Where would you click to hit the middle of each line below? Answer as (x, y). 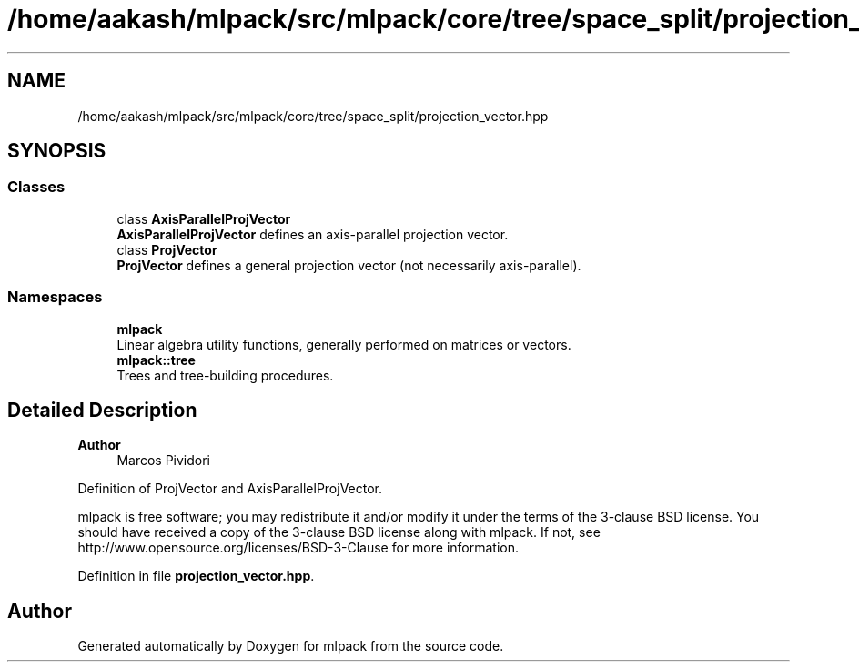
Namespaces (55, 297)
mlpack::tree (156, 360)
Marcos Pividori (164, 461)
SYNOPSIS (57, 151)
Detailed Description (102, 410)
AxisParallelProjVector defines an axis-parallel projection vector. (313, 234)
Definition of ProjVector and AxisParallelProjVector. (230, 489)
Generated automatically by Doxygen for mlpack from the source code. (291, 646)
